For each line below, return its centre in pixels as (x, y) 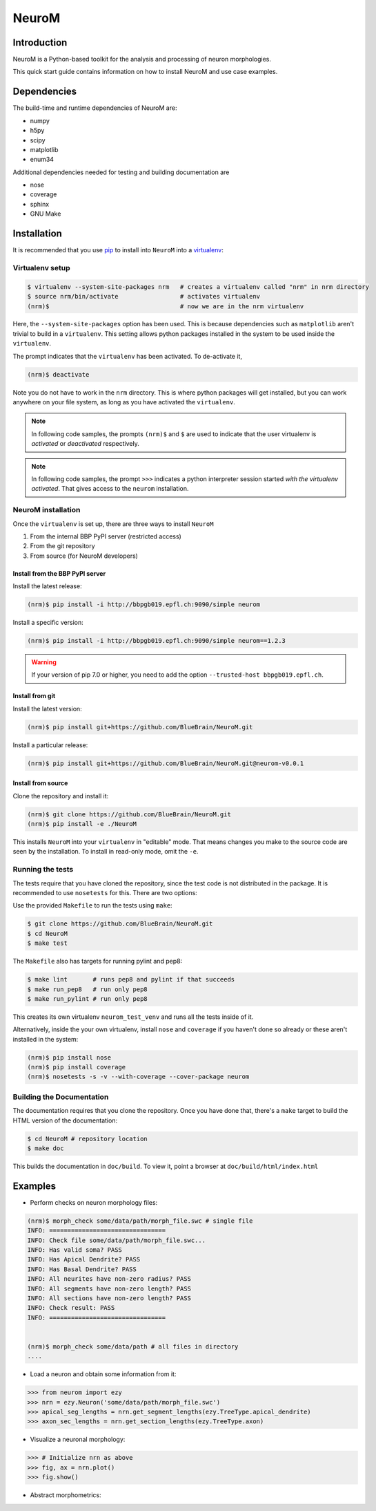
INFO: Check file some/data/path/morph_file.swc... (117, 1240)
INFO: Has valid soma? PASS (75, 1250)
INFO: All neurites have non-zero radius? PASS (109, 1279)
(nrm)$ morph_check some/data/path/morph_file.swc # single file (140, 1221)
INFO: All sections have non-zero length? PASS (109, 1298)
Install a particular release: (50, 745)
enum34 (42, 160)
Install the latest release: (47, 586)
